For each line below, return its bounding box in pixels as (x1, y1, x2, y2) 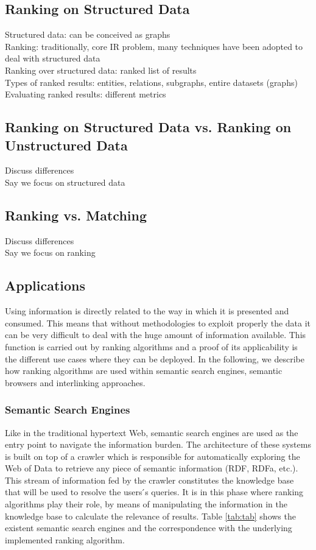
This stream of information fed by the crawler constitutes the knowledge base (5, 473, 294, 486)
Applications (5, 276, 86, 295)
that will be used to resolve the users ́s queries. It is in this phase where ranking (5, 485, 304, 498)
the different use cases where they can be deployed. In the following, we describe (5, 352, 304, 365)
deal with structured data (5, 52, 100, 65)
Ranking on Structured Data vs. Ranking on (5, 118, 292, 136)
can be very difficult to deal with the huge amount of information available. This (5, 328, 306, 341)
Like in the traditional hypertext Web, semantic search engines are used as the (5, 426, 298, 439)
